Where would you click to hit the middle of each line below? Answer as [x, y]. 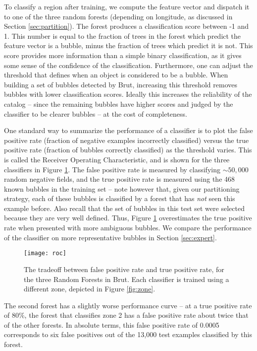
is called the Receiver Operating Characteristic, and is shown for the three [117, 159]
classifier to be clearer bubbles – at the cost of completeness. [96, 113]
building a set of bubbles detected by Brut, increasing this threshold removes [121, 84]
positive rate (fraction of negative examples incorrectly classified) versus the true [127, 140]
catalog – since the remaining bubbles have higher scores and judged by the [119, 104]
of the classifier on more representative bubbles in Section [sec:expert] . [110, 237]
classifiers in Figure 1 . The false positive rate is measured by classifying [112, 169]
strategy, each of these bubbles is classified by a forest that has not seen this [120, 198]
